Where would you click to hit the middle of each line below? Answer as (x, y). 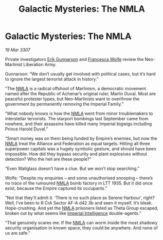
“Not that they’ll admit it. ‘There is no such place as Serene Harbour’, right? (80, 198)
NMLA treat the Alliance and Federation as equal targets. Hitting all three (78, 143)
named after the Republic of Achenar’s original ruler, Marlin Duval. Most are (81, 93)
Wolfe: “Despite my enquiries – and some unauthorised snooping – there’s (79, 178)
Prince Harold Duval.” (27, 129)
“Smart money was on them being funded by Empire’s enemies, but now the (81, 138)
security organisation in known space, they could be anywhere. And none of (81, 228)
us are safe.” (18, 233)
